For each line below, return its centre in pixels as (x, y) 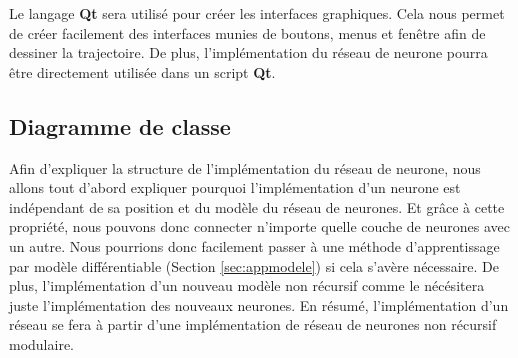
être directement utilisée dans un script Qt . (142, 71)
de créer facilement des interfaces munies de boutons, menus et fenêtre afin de (247, 32)
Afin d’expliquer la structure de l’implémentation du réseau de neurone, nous (245, 167)
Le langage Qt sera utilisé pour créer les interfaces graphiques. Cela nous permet (257, 13)
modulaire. (42, 343)
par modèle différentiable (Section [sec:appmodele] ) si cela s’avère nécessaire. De (254, 265)
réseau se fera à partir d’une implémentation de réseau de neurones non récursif (253, 324)
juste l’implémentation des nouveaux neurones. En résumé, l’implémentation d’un (259, 304)
